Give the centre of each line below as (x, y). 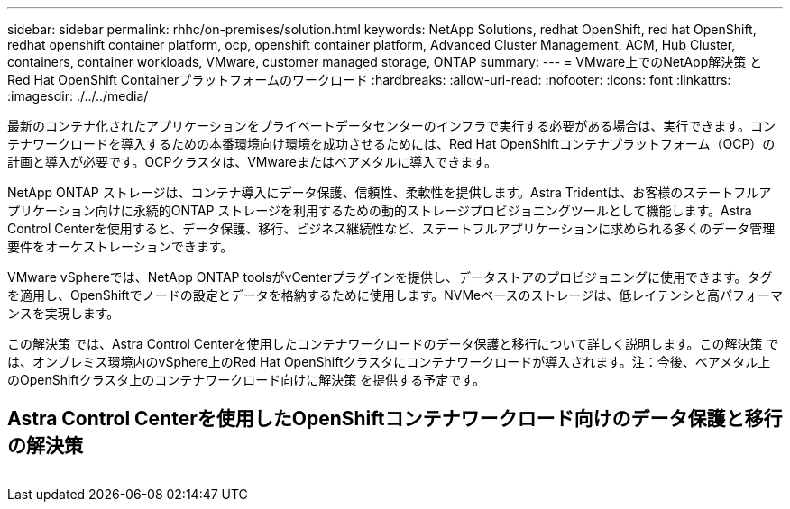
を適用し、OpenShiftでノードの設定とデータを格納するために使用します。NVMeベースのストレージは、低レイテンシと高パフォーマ (395, 295)
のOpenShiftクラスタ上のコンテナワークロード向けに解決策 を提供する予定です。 (246, 380)
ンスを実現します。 (64, 313)
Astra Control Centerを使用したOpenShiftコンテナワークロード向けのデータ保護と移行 (395, 419)
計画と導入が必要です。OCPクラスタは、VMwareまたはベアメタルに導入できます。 (252, 162)
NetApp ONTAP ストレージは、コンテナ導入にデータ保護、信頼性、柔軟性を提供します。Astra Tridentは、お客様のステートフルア (390, 192)
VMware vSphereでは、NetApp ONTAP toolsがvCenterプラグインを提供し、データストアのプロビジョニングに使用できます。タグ (390, 277)
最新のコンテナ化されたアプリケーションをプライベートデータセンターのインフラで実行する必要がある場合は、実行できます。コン (391, 126)
